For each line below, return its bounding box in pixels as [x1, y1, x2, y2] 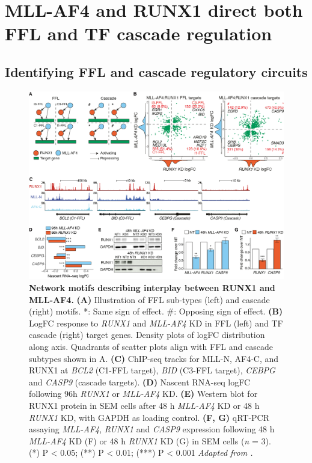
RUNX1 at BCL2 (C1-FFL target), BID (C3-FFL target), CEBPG [29, 364, 275, 376]
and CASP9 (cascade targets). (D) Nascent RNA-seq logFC [29, 375, 251, 388]
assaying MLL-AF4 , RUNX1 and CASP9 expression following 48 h [29, 423, 275, 435]
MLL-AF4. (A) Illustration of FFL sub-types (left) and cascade [29, 293, 270, 305]
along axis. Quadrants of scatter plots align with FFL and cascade [29, 340, 273, 352]
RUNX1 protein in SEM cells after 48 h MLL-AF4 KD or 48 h [29, 399, 260, 411]
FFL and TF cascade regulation [5, 21, 272, 46]
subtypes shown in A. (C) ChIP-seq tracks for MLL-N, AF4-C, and [29, 352, 279, 364]
